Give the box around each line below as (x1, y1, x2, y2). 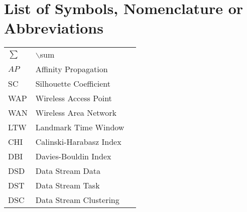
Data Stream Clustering (35, 194, 119, 206)
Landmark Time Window (35, 121, 125, 133)
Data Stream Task (35, 179, 100, 191)
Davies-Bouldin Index (35, 150, 111, 162)
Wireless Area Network (35, 107, 116, 119)
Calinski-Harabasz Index (35, 136, 121, 148)
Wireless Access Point (35, 92, 112, 104)
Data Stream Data (35, 165, 101, 177)
